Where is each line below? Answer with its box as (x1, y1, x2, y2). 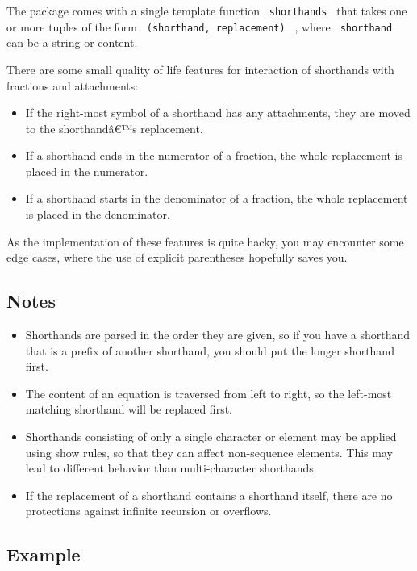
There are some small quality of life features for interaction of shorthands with (6, 61, 394, 78)
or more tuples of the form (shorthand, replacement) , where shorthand (6, 18, 393, 35)
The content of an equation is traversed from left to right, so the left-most (25, 384, 392, 401)
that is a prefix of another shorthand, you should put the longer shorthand (25, 342, 394, 359)
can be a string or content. (6, 34, 138, 51)
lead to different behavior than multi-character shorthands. (25, 460, 317, 477)
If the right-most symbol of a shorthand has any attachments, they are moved (25, 104, 411, 121)
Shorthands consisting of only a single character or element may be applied (25, 428, 397, 445)
